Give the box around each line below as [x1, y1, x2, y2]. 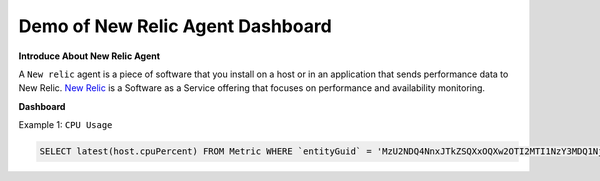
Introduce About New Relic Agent [18, 50, 160, 62]
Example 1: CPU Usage [18, 119, 113, 131]
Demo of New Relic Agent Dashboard [18, 15, 332, 37]
